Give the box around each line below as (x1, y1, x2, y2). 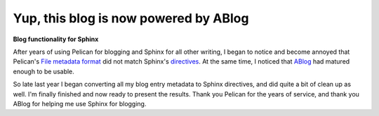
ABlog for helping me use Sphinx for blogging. (13, 99, 147, 108)
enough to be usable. (13, 67, 75, 75)
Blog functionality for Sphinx (13, 35, 99, 43)
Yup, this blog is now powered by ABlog (13, 10, 249, 26)
